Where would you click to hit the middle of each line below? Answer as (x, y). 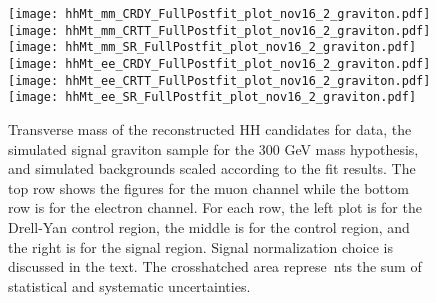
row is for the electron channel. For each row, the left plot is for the (215, 207)
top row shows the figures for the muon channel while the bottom (208, 187)
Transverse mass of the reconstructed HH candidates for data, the (210, 128)
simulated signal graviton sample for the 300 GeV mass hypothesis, (213, 148)
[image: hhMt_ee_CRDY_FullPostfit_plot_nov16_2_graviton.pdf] (219, 63)
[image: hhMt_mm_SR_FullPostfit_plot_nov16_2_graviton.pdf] (212, 47)
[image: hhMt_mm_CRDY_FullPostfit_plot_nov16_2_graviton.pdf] (219, 14)
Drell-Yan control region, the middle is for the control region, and (209, 226)
